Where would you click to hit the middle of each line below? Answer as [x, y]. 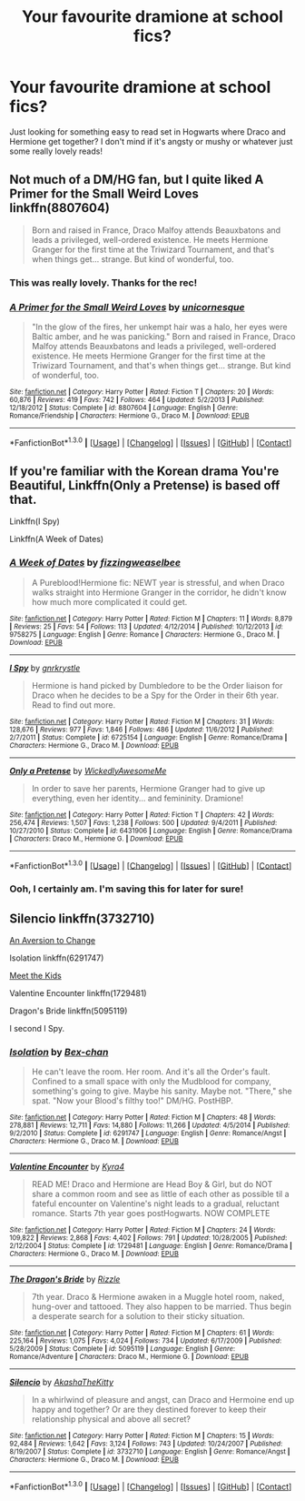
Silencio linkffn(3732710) [82, 918]
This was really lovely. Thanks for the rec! [103, 282]
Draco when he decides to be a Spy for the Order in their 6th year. [155, 695]
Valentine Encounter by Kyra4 [67, 1167]
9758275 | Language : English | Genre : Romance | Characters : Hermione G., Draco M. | [144, 634]
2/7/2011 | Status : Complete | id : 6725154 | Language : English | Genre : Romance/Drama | [148, 737]
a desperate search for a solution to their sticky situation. [138, 1316]
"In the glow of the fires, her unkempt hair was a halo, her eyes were [159, 327]
